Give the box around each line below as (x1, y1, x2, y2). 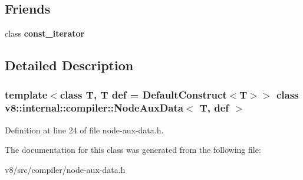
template (5, 87, 48, 102)
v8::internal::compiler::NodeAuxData (5, 100, 183, 115)
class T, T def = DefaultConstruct (60, 87, 227, 102)
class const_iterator (5, 27, 85, 40)
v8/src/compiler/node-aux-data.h (5, 163, 126, 175)
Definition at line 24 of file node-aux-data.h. (5, 123, 164, 136)
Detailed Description (5, 56, 134, 74)
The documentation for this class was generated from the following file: (5, 143, 261, 156)
